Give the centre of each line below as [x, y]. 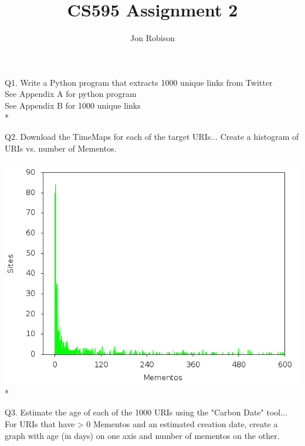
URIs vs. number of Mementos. [61, 148]
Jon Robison [152, 38]
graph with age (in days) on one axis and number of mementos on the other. [142, 435]
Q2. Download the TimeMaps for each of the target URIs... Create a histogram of [152, 137]
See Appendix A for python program [71, 94]
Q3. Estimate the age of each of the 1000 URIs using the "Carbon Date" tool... [146, 412]
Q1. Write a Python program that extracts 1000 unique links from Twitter [139, 82]
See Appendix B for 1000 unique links [73, 105]
